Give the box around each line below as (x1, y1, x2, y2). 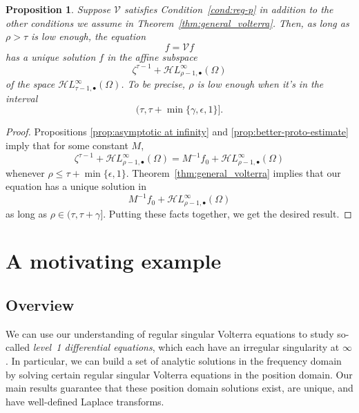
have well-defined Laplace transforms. (6, 394, 164, 408)
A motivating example (6, 247, 222, 275)
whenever (6, 165, 45, 180)
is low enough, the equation (31, 29, 146, 44)
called (6, 340, 30, 354)
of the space (6, 77, 55, 91)
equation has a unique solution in (6, 179, 146, 193)
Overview (6, 294, 75, 316)
